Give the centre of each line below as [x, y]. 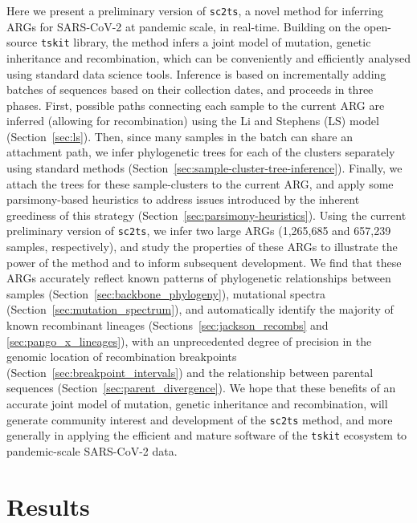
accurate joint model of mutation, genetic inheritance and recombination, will [197, 404]
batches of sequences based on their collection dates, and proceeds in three [190, 89]
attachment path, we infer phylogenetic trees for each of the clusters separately [201, 152]
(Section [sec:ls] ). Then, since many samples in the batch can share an [180, 136]
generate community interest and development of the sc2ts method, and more [200, 419]
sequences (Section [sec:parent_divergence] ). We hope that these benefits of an [201, 388]
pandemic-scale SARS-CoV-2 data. [92, 450]
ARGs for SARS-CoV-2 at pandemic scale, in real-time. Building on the [184, 26]
